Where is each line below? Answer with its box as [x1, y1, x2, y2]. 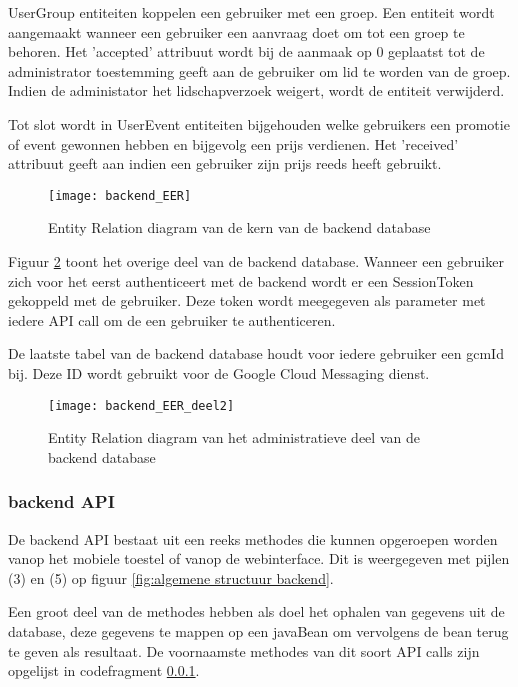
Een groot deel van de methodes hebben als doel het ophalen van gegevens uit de [8, 601, 505, 622]
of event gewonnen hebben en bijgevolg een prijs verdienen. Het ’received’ [8, 133, 459, 154]
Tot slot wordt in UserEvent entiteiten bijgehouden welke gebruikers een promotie [8, 113, 510, 134]
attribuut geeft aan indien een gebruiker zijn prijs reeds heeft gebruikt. [8, 153, 442, 174]
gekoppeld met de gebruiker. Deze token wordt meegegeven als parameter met [8, 290, 486, 311]
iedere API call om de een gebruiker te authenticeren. [8, 309, 336, 330]
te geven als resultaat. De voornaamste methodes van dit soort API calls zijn [8, 640, 480, 661]
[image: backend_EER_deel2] [48, 398, 235, 413]
